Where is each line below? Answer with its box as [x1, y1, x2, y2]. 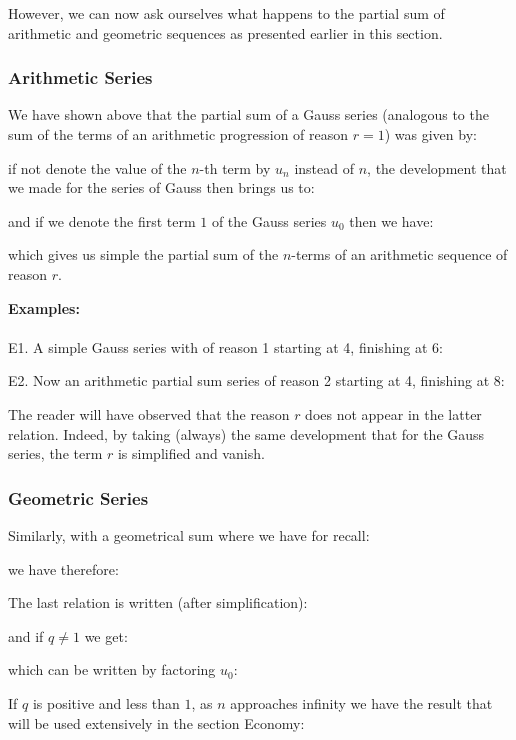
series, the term [8, 443, 103, 464]
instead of [294, 157, 354, 178]
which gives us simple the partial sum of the [8, 244, 279, 265]
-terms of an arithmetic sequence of [291, 244, 508, 265]
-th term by [199, 157, 271, 178]
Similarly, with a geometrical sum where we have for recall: [8, 524, 370, 545]
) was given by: [384, 124, 477, 144]
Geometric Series [8, 485, 149, 510]
